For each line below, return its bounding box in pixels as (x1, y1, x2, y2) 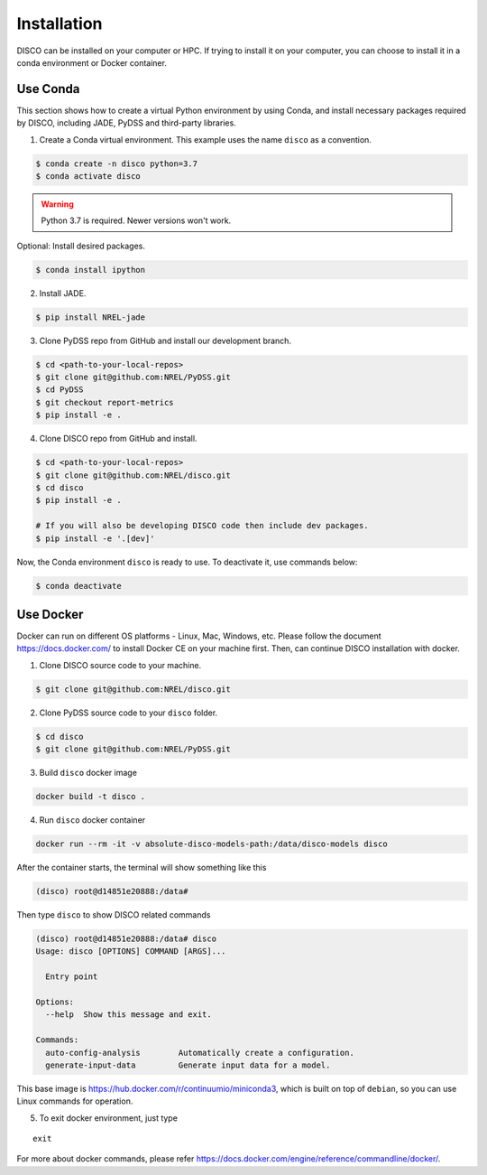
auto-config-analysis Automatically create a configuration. (45, 1048, 355, 1058)
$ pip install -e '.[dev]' (35, 533, 155, 544)
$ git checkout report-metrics (35, 397, 175, 407)
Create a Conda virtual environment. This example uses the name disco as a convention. (39, 134, 372, 145)
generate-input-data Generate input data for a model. (45, 1059, 331, 1070)
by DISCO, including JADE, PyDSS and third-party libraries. (16, 117, 236, 128)
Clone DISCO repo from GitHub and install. (39, 434, 198, 444)
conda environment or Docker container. (16, 57, 167, 68)
